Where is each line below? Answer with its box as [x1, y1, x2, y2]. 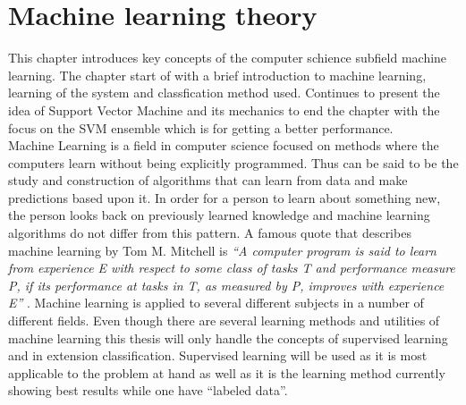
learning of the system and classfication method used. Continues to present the [8, 83, 440, 102]
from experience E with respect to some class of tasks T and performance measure [8, 258, 455, 277]
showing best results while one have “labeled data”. [8, 381, 288, 400]
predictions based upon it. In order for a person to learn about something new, [8, 188, 441, 207]
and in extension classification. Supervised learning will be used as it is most [8, 346, 428, 365]
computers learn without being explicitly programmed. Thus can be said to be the [8, 153, 459, 172]
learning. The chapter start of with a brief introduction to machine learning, [8, 65, 427, 84]
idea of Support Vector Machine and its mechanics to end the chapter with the [8, 100, 440, 119]
